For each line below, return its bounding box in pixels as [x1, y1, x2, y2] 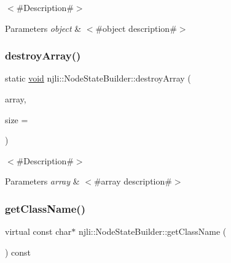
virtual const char [5, 225, 72, 238]
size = [5, 113, 28, 126]
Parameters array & [5, 175, 80, 188]
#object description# [95, 21, 177, 34]
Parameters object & [5, 21, 82, 34]
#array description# [93, 175, 172, 188]
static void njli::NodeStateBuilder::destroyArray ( [5, 72, 191, 85]
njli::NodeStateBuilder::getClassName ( [78, 225, 227, 238]
